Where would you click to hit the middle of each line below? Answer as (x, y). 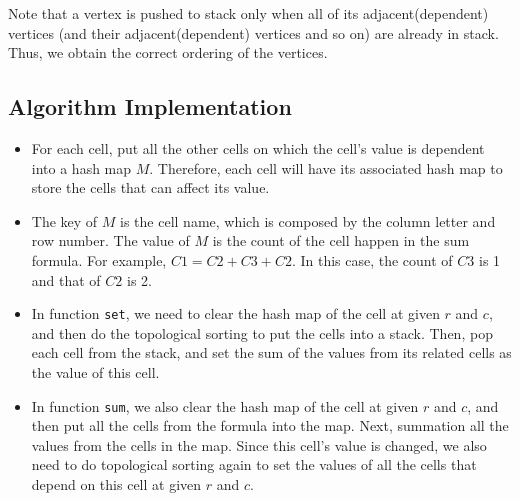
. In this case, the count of (372, 259)
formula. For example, (99, 259)
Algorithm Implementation (150, 106)
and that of (66, 279)
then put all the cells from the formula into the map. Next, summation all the (270, 425)
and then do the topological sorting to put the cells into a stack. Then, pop (262, 332)
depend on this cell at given (116, 484)
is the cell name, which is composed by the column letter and (308, 220)
